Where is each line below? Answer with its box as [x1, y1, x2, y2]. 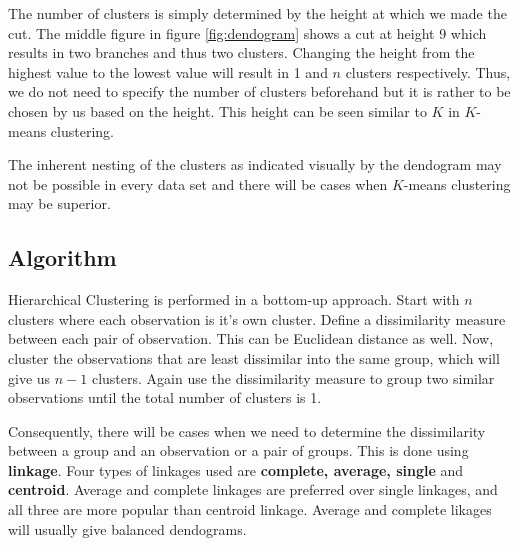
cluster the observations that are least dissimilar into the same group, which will [8, 347, 500, 368]
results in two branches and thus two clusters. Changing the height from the [8, 42, 475, 63]
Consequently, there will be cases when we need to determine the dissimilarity [8, 420, 486, 441]
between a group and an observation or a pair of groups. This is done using [8, 440, 469, 461]
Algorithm [8, 242, 117, 273]
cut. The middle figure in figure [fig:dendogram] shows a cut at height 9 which [8, 22, 487, 43]
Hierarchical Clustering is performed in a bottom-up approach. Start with [8, 289, 460, 310]
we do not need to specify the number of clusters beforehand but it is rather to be [8, 81, 511, 102]
